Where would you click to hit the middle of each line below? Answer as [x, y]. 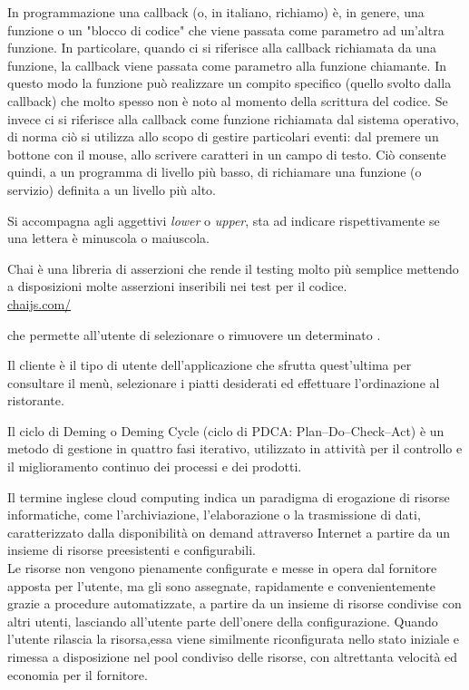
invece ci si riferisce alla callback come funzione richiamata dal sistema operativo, [233, 118]
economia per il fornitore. [78, 674]
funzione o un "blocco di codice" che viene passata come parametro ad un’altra [226, 29]
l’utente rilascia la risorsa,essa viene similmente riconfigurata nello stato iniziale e [234, 639]
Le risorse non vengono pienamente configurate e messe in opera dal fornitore [222, 568]
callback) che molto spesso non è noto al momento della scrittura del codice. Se [228, 100]
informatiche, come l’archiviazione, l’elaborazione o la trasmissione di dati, [214, 515]
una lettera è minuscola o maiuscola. [109, 238]
